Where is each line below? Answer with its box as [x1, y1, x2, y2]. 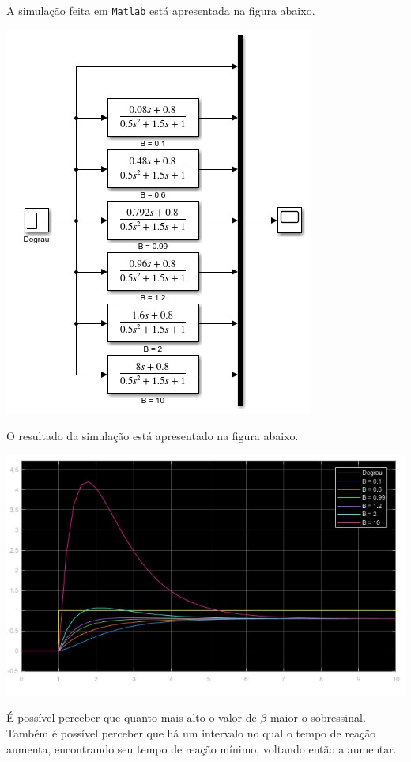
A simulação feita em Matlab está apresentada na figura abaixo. [6, 2, 315, 18]
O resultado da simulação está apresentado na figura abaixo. [6, 428, 299, 444]
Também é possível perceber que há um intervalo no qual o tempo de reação [6, 725, 376, 741]
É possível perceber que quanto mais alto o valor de [6, 709, 257, 726]
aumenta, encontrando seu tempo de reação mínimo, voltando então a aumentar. [6, 740, 397, 756]
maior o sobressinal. [270, 709, 366, 726]
